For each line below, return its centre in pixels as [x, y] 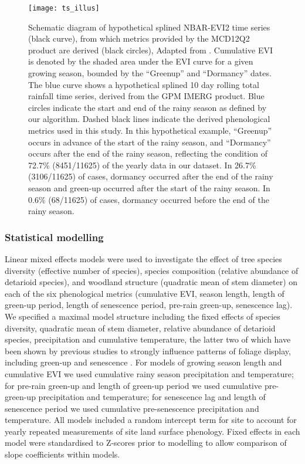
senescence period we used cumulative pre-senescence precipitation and [132, 408]
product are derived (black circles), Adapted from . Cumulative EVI [150, 50]
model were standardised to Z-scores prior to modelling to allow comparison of [146, 443]
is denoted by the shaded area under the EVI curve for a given [141, 61]
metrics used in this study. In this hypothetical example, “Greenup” [150, 130]
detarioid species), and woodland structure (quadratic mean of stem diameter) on [151, 282]
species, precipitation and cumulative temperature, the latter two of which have [148, 339]
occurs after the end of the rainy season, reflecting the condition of [148, 153]
